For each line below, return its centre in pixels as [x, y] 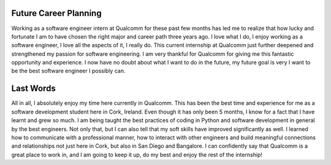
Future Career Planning [56, 13]
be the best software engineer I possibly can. [68, 71]
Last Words [34, 89]
